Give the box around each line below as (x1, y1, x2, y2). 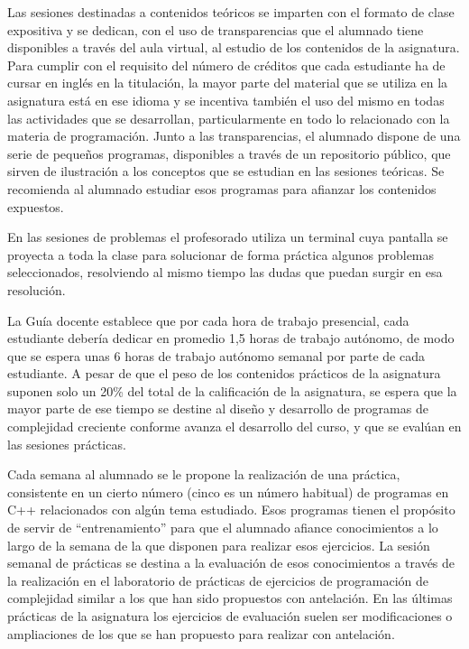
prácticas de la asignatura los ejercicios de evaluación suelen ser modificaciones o (7, 607, 453, 625)
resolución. (7, 280, 66, 299)
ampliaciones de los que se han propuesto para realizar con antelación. (7, 624, 395, 643)
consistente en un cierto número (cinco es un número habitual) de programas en (7, 482, 449, 501)
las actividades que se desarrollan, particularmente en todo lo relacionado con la (7, 108, 450, 127)
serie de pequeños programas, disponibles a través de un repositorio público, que (7, 144, 451, 162)
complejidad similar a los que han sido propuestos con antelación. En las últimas (7, 589, 453, 607)
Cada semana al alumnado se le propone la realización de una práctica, (7, 465, 400, 484)
